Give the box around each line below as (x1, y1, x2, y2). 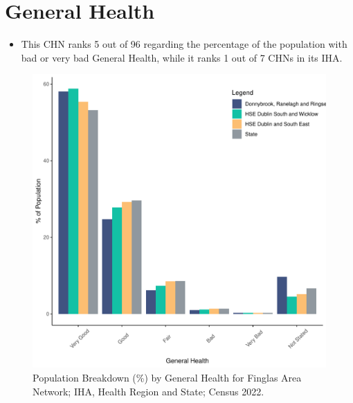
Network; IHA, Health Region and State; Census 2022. (33, 384, 264, 398)
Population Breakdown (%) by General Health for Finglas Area (33, 370, 302, 384)
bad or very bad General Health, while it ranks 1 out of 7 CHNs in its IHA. (21, 50, 343, 64)
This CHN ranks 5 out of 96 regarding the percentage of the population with (21, 37, 347, 51)
